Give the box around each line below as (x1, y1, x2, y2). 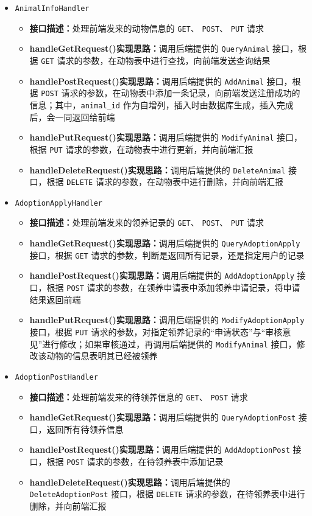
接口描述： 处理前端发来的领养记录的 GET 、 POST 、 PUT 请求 (29, 216, 264, 229)
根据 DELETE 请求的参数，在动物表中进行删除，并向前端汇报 (46, 175, 283, 188)
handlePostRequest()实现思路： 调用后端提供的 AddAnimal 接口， (29, 74, 292, 87)
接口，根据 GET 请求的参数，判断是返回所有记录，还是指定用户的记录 (29, 248, 305, 261)
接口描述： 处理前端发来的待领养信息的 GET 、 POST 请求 (29, 390, 248, 403)
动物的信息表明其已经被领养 (46, 349, 158, 362)
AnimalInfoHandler (15, 4, 90, 13)
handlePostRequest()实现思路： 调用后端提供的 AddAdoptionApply (29, 269, 294, 282)
